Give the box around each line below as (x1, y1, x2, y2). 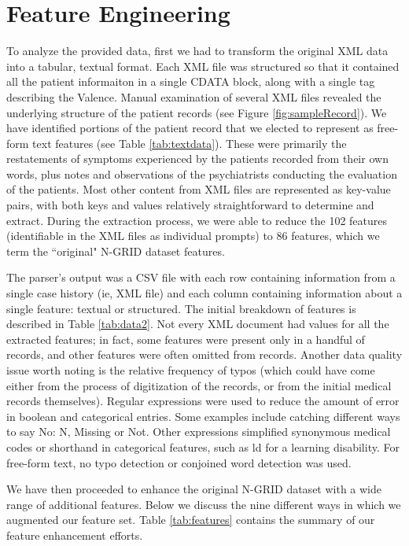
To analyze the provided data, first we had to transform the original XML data (6, 42, 389, 59)
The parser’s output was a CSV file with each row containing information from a (6, 269, 396, 286)
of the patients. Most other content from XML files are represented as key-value (6, 181, 391, 197)
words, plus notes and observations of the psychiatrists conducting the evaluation (6, 165, 397, 182)
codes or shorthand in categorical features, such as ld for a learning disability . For (6, 438, 400, 455)
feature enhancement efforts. (6, 526, 143, 543)
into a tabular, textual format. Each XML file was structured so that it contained (6, 57, 400, 74)
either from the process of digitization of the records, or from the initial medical (6, 377, 392, 393)
